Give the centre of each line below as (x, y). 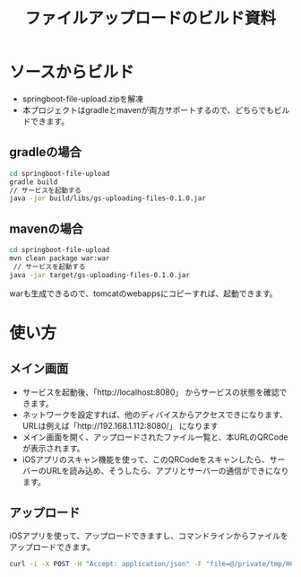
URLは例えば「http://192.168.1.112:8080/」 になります (120, 425)
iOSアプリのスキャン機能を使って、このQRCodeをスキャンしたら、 (146, 459)
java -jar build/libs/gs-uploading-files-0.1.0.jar (107, 198)
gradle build (34, 182)
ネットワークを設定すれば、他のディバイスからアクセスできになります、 (155, 415)
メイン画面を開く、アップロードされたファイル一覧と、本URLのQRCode (155, 437)
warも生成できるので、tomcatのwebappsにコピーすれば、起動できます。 (143, 293)
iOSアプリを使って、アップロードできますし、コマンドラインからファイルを (149, 536)
